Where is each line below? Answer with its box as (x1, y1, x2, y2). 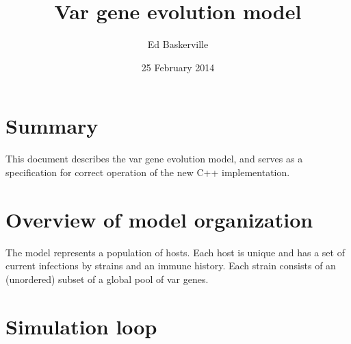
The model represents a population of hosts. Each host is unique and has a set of (5, 245, 345, 259)
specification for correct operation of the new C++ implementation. (5, 164, 290, 179)
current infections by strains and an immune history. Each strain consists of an (5, 258, 336, 273)
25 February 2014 (141, 60, 215, 74)
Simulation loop (5, 312, 157, 340)
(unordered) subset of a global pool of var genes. (5, 271, 209, 286)
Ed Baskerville (147, 37, 209, 51)
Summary (5, 112, 99, 140)
